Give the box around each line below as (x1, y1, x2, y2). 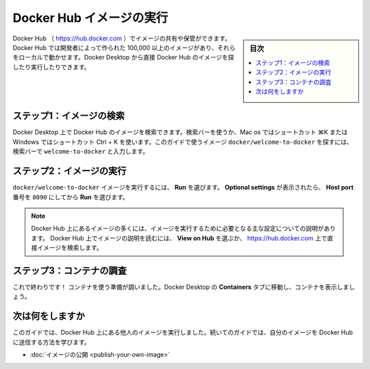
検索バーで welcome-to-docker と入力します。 (12, 147, 149, 155)
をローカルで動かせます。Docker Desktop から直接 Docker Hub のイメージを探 (12, 53, 234, 62)
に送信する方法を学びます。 (12, 338, 90, 346)
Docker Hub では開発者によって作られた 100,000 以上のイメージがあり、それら (12, 43, 236, 51)
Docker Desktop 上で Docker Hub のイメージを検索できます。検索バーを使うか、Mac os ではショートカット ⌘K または (12, 128, 348, 136)
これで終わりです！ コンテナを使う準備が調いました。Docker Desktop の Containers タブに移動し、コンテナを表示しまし (12, 283, 356, 291)
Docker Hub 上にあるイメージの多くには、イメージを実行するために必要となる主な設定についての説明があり (31, 225, 336, 233)
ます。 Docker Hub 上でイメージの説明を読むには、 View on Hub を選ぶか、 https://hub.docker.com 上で (31, 233, 328, 242)
